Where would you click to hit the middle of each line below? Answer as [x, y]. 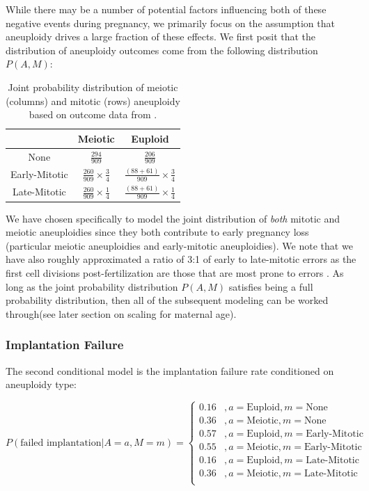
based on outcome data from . [93, 114]
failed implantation [61, 443]
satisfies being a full [271, 286]
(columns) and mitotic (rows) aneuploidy [93, 100]
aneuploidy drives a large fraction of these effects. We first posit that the [161, 37]
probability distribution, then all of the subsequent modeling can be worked [167, 300]
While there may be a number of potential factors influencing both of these [166, 9]
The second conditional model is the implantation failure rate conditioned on [170, 370]
